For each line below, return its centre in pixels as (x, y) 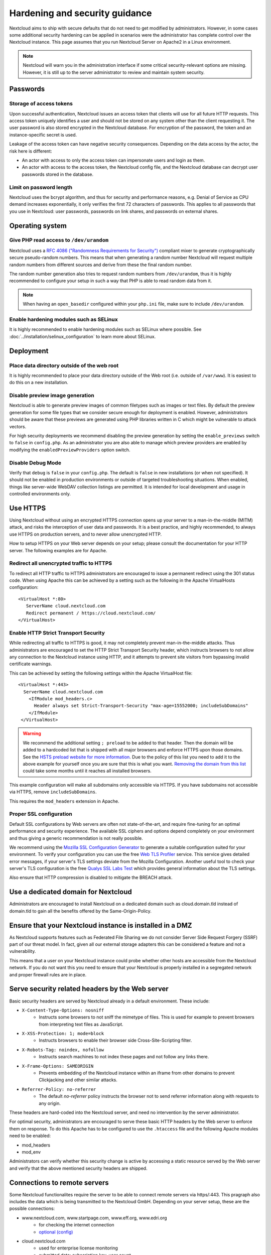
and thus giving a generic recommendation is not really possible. (76, 838)
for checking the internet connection (77, 1225)
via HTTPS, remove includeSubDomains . (53, 792)
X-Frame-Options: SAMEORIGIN (58, 1066)
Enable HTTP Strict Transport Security (57, 633)
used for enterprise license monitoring (78, 1248)
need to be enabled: (30, 1136)
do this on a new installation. (39, 383)
